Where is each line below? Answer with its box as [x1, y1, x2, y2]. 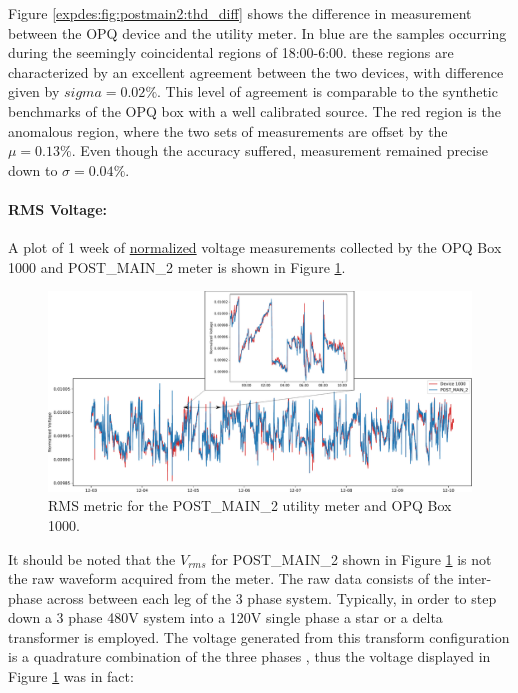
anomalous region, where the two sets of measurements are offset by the [8, 120, 448, 141]
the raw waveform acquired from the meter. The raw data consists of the [8, 568, 454, 589]
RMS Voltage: [8, 198, 107, 219]
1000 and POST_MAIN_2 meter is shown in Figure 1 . [8, 256, 346, 277]
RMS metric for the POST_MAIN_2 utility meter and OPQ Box [48, 495, 452, 516]
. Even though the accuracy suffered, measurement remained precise [71, 140, 488, 161]
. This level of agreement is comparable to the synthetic [157, 81, 498, 102]
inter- [457, 568, 492, 589]
